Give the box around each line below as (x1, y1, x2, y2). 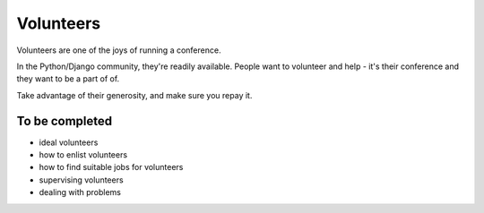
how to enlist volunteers (39, 149, 128, 160)
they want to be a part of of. (16, 73, 120, 84)
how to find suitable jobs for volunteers (39, 162, 184, 173)
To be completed (16, 113, 113, 129)
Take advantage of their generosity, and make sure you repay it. (16, 89, 253, 100)
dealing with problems (39, 187, 121, 198)
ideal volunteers (39, 137, 99, 148)
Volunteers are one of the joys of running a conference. (16, 45, 221, 55)
